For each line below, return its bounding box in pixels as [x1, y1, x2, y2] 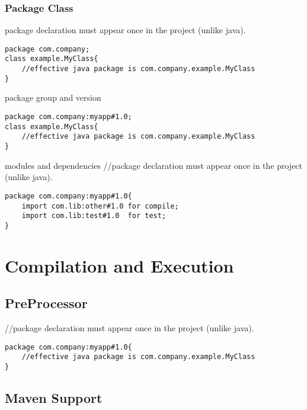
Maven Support [5, 389, 103, 406]
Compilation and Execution [5, 253, 234, 277]
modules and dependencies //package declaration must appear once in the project [5, 159, 303, 171]
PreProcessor [5, 294, 88, 312]
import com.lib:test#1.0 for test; [21, 212, 167, 220]
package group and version [5, 91, 101, 104]
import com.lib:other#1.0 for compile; [21, 201, 179, 210]
